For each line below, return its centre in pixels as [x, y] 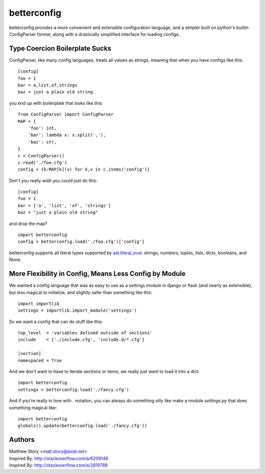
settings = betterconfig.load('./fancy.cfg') [74, 389]
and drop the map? [28, 223]
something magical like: [33, 408]
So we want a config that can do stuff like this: [56, 322]
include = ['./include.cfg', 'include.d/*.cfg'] [81, 340]
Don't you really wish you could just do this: [53, 180]
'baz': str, [42, 142]
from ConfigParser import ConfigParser [66, 115]
